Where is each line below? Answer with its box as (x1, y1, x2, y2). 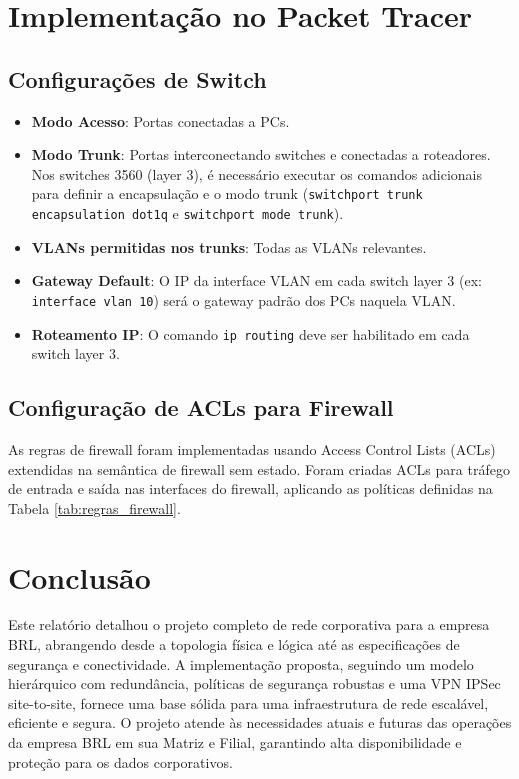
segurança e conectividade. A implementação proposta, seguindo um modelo (8, 653, 474, 674)
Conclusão (8, 556, 151, 597)
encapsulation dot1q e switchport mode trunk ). (31, 203, 344, 224)
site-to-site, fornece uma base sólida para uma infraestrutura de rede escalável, (8, 692, 489, 713)
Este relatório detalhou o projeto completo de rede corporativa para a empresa (8, 614, 490, 635)
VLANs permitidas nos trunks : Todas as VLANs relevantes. (31, 236, 427, 257)
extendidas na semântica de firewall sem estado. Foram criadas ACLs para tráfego (8, 458, 510, 479)
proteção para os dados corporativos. (8, 751, 233, 772)
